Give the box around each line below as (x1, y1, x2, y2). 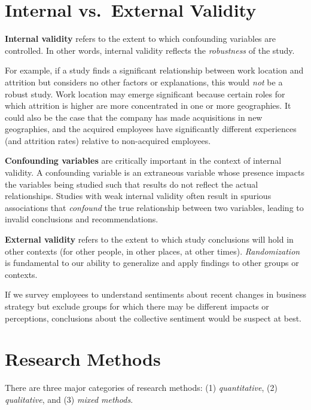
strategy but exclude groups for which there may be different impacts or (5, 300, 269, 312)
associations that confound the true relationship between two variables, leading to (5, 201, 304, 213)
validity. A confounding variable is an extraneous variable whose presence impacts (5, 166, 305, 179)
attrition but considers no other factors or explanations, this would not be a (5, 75, 283, 88)
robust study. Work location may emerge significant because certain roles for (5, 87, 285, 100)
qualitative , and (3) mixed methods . (5, 393, 133, 405)
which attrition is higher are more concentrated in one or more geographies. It (5, 99, 291, 112)
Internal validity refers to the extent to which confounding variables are (5, 32, 276, 45)
